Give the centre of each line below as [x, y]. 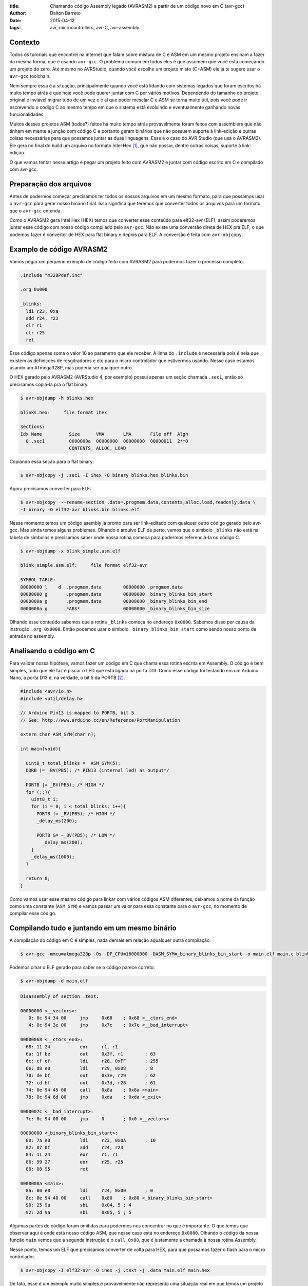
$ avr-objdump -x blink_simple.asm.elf [70, 551]
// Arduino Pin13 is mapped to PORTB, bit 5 [77, 713]
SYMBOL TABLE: [38, 580]
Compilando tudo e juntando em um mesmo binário [93, 928]
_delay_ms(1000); [53, 857]
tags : [15, 28]
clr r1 [34, 326]
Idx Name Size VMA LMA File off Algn [104, 434]
